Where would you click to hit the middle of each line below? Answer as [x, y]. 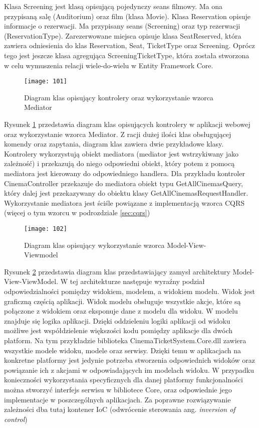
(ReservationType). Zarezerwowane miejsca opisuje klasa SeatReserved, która [123, 35]
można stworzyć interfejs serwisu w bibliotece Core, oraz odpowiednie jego [118, 389]
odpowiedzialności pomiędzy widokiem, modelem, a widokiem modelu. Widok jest [130, 291]
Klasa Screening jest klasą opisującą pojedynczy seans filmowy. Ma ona [113, 6]
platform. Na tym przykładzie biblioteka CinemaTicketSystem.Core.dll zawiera [125, 340]
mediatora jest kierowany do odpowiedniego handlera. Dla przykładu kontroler [124, 173]
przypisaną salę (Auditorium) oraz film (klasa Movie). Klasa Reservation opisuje [127, 16]
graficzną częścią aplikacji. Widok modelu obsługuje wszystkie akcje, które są [122, 301]
